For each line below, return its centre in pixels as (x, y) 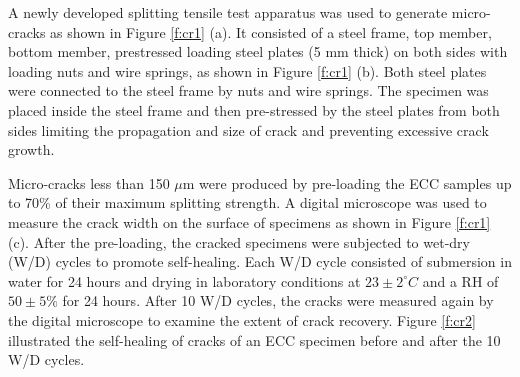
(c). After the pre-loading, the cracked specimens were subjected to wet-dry (239, 241)
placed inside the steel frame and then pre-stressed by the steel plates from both (254, 109)
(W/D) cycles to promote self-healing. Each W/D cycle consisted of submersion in (260, 261)
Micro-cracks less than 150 (89, 182)
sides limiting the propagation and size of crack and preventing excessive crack (248, 129)
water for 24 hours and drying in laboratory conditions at (184, 280)
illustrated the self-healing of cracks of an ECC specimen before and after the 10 (254, 339)
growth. (31, 149)
